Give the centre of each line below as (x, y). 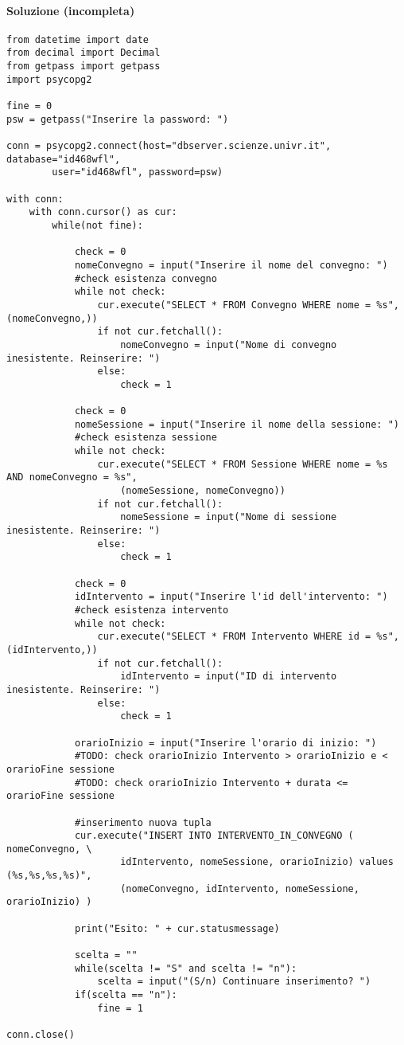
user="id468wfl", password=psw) (138, 172)
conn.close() (41, 1035)
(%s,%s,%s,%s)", (49, 876)
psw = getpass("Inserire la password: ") (118, 119)
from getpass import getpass (84, 67)
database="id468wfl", (64, 159)
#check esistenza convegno (146, 278)
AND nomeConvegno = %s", (72, 477)
